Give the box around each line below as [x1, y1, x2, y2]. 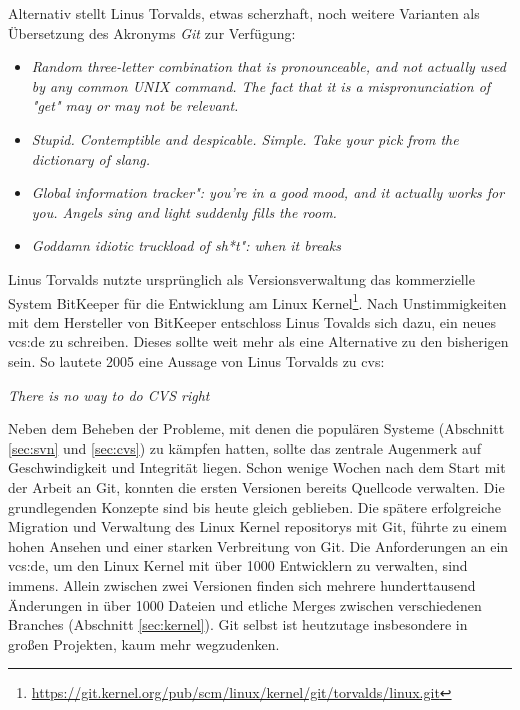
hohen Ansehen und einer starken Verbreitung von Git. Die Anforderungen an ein [8, 535, 509, 556]
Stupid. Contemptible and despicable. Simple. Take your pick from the [31, 128, 459, 149]
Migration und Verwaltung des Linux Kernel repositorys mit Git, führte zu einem [8, 516, 507, 537]
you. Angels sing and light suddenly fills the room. [31, 201, 337, 222]
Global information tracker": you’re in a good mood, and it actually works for [31, 182, 505, 203]
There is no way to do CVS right [8, 384, 210, 405]
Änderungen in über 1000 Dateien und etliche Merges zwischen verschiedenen [8, 594, 482, 615]
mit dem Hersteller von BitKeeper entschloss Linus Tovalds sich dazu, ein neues [8, 311, 496, 332]
